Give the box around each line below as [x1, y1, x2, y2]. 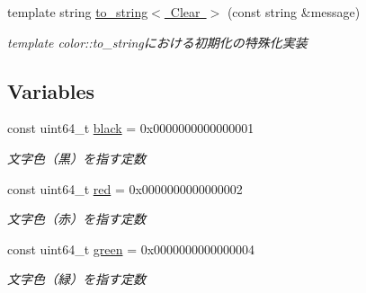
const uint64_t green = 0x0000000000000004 [7, 239, 255, 258]
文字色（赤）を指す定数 [7, 209, 146, 228]
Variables [7, 76, 95, 104]
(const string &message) [227, 3, 361, 21]
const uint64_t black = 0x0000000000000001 [7, 119, 254, 138]
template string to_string [7, 3, 148, 21]
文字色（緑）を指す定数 [7, 270, 146, 289]
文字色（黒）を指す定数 [7, 148, 146, 167]
